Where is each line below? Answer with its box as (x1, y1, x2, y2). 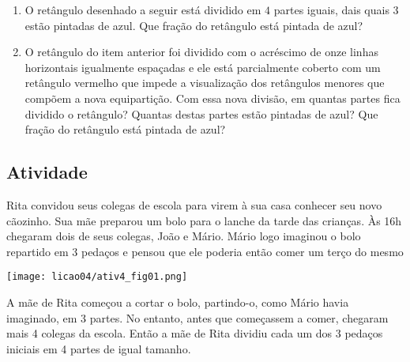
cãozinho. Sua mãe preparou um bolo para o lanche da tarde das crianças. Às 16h (6, 212, 402, 228)
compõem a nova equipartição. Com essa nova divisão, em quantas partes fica (24, 89, 401, 106)
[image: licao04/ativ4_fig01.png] (6, 271, 188, 283)
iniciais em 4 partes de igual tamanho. (6, 340, 191, 356)
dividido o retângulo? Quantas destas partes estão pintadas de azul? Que (24, 105, 378, 122)
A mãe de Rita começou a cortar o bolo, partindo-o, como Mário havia (6, 293, 349, 310)
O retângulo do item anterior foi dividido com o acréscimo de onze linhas (24, 43, 378, 60)
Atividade (6, 160, 88, 184)
